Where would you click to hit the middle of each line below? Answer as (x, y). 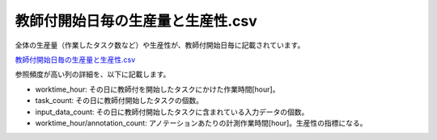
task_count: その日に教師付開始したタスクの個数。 (119, 101)
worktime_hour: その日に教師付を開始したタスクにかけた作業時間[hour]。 (157, 89)
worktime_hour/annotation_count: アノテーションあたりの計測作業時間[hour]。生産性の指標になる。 (201, 123)
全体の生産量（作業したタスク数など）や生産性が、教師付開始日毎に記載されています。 (160, 45)
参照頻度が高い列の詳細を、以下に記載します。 (93, 74)
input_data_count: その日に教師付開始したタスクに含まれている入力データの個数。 (172, 112)
